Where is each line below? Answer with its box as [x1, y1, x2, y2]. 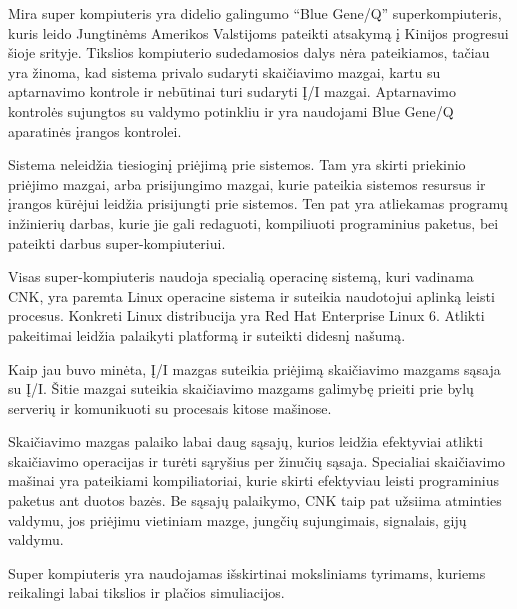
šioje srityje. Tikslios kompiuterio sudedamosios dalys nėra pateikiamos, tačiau [8, 42, 490, 63]
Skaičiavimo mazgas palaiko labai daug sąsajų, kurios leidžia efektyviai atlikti [8, 431, 483, 452]
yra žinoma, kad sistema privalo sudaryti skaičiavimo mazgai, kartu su [8, 61, 441, 82]
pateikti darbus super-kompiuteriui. [8, 232, 226, 253]
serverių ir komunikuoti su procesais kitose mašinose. [8, 397, 332, 418]
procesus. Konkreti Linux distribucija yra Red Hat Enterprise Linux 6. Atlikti [8, 305, 485, 326]
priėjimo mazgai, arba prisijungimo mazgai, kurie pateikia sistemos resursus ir [8, 173, 486, 194]
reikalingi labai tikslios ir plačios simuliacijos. [8, 582, 285, 603]
